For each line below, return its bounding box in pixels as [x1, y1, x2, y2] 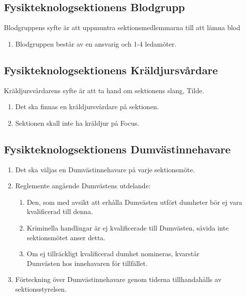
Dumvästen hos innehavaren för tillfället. [27, 258, 148, 268]
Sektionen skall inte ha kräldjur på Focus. [15, 117, 139, 128]
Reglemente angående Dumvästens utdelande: [15, 181, 151, 191]
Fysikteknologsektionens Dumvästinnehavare [4, 141, 231, 156]
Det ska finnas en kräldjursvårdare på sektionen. [15, 101, 159, 112]
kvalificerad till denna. [27, 206, 93, 216]
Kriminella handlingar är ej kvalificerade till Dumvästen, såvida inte [27, 222, 229, 232]
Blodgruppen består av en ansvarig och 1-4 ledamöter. [15, 38, 177, 49]
